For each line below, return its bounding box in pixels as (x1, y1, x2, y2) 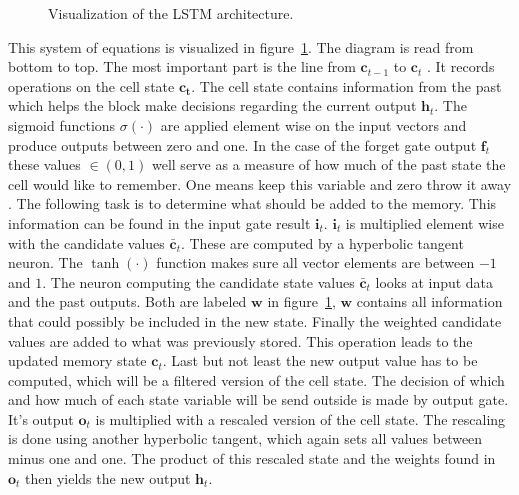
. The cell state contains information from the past (191, 75, 502, 96)
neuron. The (8, 252, 83, 273)
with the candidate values (8, 232, 165, 253)
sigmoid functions (8, 114, 116, 135)
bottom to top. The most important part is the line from (8, 56, 356, 77)
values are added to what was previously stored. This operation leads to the (8, 330, 473, 351)
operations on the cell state (8, 75, 175, 96)
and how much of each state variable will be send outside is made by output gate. (8, 389, 509, 410)
